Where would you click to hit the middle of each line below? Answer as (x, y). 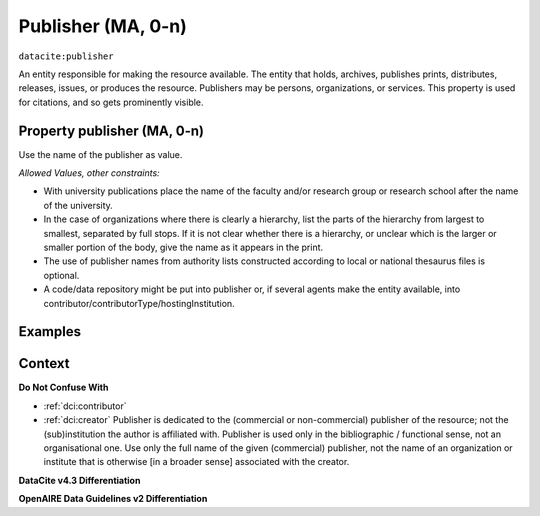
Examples (50, 331)
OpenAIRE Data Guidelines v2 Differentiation (113, 499)
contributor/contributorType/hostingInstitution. (139, 303)
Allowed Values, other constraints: (89, 173)
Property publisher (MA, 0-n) (111, 130)
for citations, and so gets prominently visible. (111, 102)
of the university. (78, 205)
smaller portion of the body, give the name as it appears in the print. (183, 247)
